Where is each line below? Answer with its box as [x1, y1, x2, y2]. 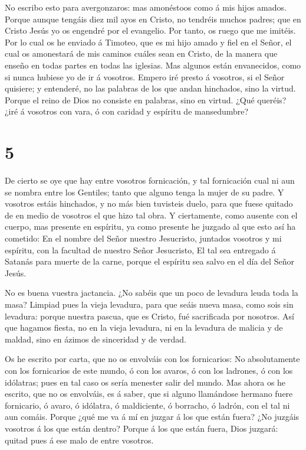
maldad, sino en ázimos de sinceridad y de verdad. [5, 332, 186, 345]
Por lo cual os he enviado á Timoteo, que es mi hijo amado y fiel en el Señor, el [5, 35, 292, 48]
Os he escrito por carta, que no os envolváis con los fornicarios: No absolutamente [5, 353, 300, 365]
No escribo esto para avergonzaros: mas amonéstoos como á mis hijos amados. [5, 1, 287, 13]
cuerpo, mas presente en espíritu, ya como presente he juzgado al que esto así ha [5, 220, 296, 233]
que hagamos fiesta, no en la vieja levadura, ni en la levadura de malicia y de [5, 321, 283, 334]
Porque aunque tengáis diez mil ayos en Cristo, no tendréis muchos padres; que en [5, 12, 301, 25]
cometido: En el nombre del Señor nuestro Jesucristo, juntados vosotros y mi [5, 232, 282, 244]
